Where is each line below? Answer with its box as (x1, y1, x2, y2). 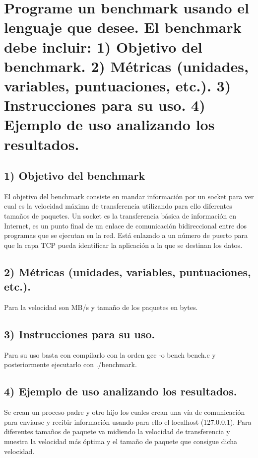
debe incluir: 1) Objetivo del (4, 36, 202, 57)
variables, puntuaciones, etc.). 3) (4, 75, 231, 95)
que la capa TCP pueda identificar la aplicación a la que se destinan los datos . (4, 239, 243, 250)
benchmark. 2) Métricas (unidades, (4, 56, 249, 76)
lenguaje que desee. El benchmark (4, 17, 242, 37)
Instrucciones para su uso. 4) (4, 95, 205, 115)
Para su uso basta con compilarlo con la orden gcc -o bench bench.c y (4, 349, 216, 360)
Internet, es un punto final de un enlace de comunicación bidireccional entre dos (4, 220, 247, 230)
